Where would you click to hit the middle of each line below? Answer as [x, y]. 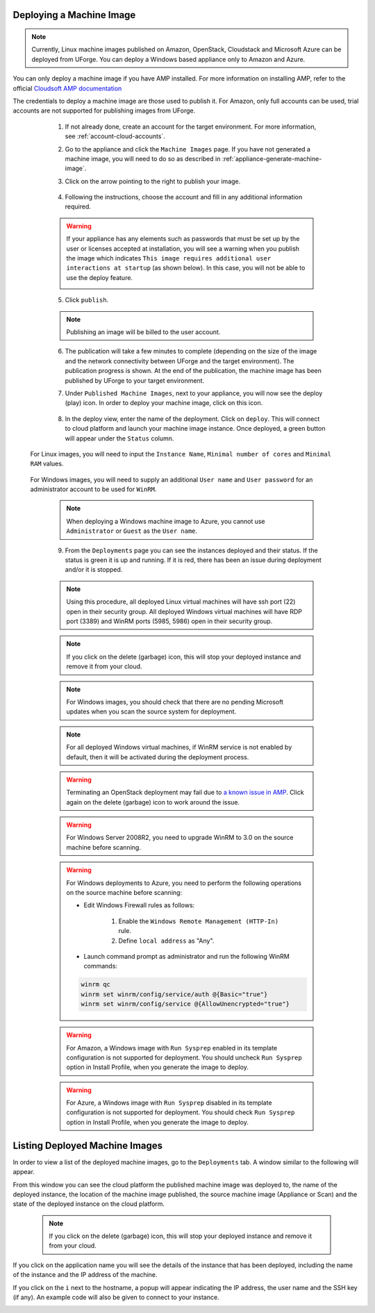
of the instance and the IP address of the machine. [85, 1275]
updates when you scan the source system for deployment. [151, 711]
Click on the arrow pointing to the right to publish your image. [153, 181]
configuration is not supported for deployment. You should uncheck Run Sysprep [184, 1057]
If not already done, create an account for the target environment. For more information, [191, 126]
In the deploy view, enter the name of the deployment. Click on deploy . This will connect [192, 419]
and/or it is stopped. [94, 570]
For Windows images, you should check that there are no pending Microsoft [175, 702]
